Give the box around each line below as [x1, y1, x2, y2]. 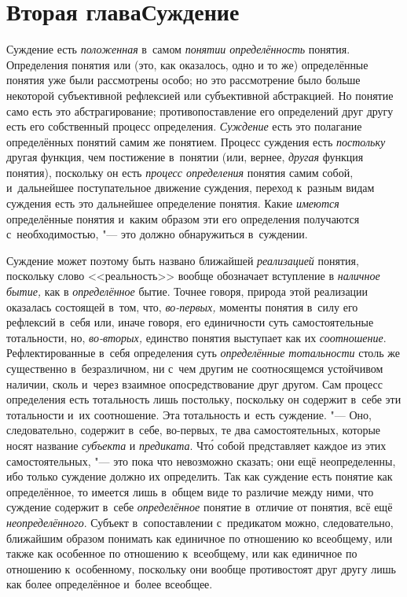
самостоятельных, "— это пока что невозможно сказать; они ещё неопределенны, [6, 452, 396, 469]
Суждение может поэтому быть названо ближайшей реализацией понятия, [6, 252, 359, 268]
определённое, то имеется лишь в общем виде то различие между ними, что [6, 483, 374, 499]
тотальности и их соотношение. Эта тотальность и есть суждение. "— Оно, [6, 406, 372, 422]
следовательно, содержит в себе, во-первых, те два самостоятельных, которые [6, 422, 381, 438]
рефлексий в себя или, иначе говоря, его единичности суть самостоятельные [6, 314, 374, 330]
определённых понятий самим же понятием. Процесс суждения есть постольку [6, 133, 386, 149]
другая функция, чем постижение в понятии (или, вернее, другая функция [6, 149, 364, 165]
